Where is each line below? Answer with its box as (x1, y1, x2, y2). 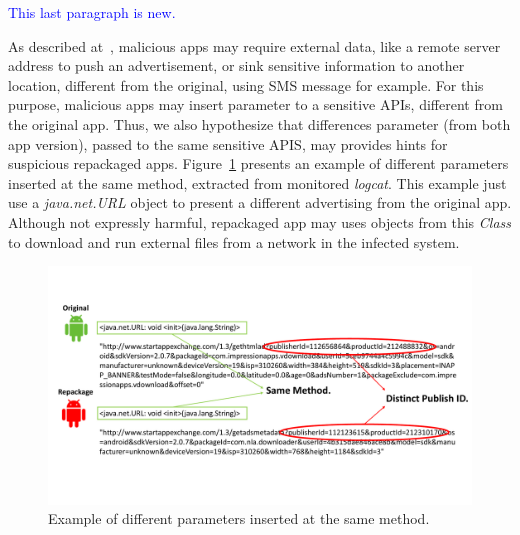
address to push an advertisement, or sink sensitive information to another (8, 55, 465, 76)
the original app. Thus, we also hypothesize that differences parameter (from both (8, 113, 511, 134)
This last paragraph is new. (8, 2, 176, 22)
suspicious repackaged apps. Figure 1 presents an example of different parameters (8, 153, 509, 174)
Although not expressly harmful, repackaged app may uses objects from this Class (8, 211, 512, 232)
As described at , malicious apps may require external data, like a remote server (8, 35, 501, 56)
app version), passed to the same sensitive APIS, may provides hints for (8, 133, 448, 154)
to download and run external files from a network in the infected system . (8, 231, 460, 252)
